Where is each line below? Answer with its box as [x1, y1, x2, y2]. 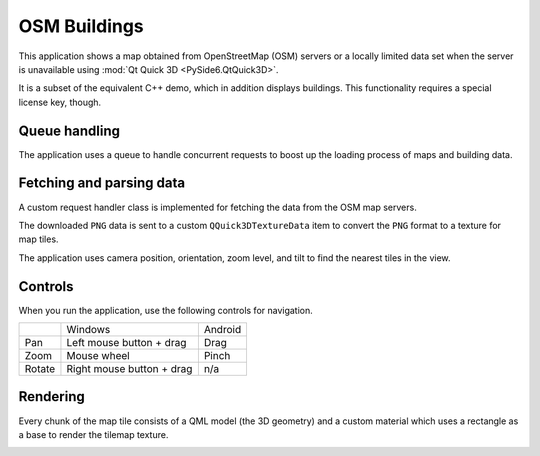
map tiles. [18, 233, 59, 245]
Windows [66, 323, 111, 336]
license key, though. [18, 96, 102, 108]
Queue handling [18, 122, 120, 139]
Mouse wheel [66, 349, 130, 362]
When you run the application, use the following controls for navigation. [18, 304, 314, 316]
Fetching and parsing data [18, 175, 185, 192]
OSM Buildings [18, 15, 144, 37]
